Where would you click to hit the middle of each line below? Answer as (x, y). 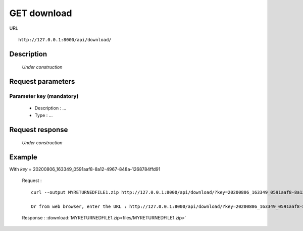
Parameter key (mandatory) (44, 96)
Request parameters (42, 81)
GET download (41, 13)
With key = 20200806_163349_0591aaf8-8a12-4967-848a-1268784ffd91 (85, 169)
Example (23, 157)
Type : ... (44, 115)
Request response (39, 129)
